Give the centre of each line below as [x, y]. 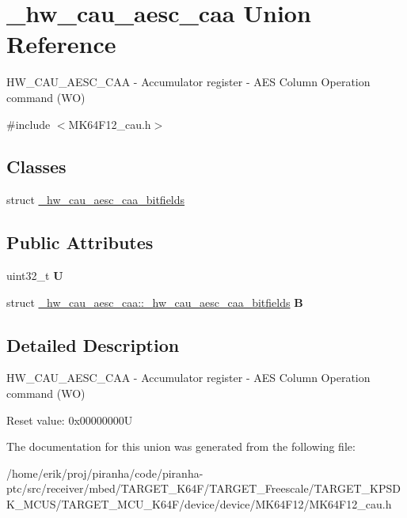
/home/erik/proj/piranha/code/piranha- [105, 473]
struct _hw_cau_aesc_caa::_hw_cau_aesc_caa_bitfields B [155, 302]
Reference [61, 44]
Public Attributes [80, 242]
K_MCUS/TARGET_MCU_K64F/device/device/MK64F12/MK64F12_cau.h [199, 504]
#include [29, 124]
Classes [36, 166]
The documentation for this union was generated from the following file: [181, 446]
